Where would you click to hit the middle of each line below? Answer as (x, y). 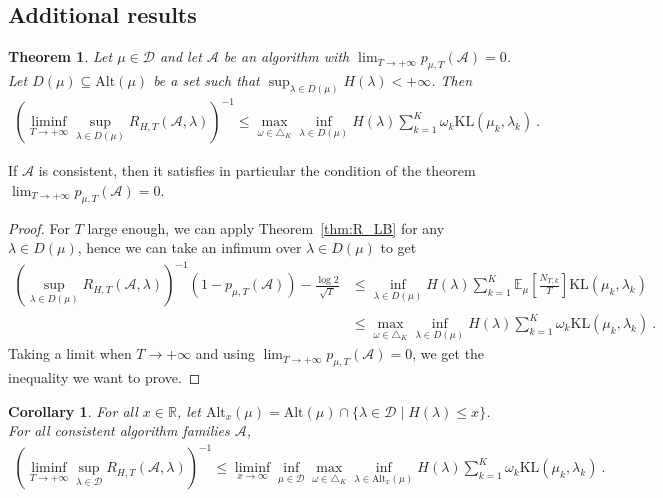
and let (180, 56)
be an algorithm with (286, 56)
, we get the (448, 353)
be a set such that (206, 80)
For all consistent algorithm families (119, 430)
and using (225, 353)
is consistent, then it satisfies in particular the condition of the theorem (257, 170)
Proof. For (39, 227)
